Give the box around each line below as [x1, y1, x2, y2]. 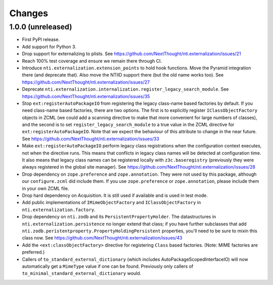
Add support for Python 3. [22, 44, 77, 50]
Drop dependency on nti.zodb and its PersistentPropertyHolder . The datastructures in [22, 214, 216, 220]
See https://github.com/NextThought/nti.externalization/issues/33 [22, 136, 159, 142]
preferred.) [22, 249, 45, 255]
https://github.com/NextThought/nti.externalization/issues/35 [22, 93, 150, 99]
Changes [9, 8, 48, 19]
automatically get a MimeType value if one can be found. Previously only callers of [22, 263, 194, 269]
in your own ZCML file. [22, 185, 69, 191]
